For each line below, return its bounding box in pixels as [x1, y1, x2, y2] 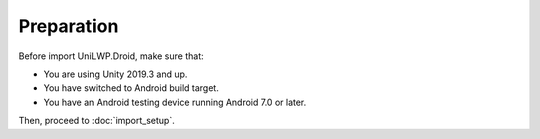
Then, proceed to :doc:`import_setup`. [18, 115, 175, 127]
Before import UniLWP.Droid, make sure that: [18, 50, 204, 62]
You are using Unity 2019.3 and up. [43, 68, 188, 80]
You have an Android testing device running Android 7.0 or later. [43, 96, 307, 108]
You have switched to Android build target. [43, 82, 219, 94]
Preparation [18, 15, 119, 37]
